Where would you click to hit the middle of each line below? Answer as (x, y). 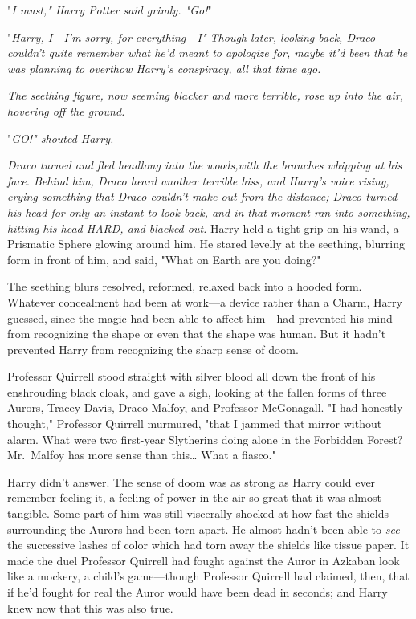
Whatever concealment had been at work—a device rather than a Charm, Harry (205, 301)
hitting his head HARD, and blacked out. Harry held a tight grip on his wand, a (203, 228)
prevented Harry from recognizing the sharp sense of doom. (153, 349)
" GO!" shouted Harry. (61, 138)
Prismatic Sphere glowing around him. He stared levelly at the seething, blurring (206, 244)
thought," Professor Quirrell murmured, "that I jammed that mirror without (195, 424)
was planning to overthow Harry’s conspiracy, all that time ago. (164, 68)
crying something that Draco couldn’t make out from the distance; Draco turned (202, 196)
